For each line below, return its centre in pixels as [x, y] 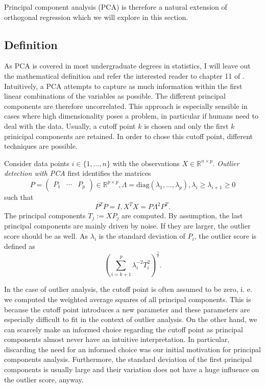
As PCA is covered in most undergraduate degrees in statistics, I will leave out [127, 66]
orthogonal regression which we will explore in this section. [96, 17]
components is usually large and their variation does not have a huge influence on [132, 369]
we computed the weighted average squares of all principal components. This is [128, 299]
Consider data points [37, 163]
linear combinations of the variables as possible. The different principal [115, 96]
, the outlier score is [225, 236]
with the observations [146, 163]
